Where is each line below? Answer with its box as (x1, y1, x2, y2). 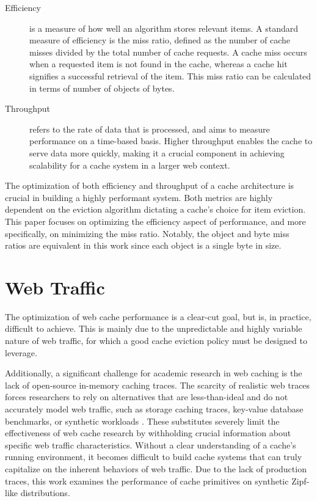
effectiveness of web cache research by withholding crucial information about (5, 426, 291, 439)
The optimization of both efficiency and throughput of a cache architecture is (5, 179, 294, 192)
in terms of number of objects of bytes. (29, 81, 175, 94)
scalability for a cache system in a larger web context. (29, 158, 230, 171)
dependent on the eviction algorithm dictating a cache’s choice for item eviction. (5, 203, 306, 216)
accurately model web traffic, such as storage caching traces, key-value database (5, 402, 304, 415)
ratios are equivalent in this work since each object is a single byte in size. (5, 239, 282, 252)
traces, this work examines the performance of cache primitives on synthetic (5, 474, 289, 487)
